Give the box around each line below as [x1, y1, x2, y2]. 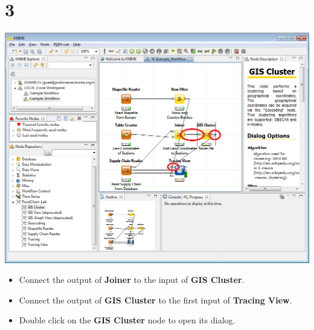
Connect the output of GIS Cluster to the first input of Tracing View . [19, 293, 292, 306]
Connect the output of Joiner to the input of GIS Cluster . [19, 273, 245, 286]
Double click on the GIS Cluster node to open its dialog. [19, 314, 235, 326]
